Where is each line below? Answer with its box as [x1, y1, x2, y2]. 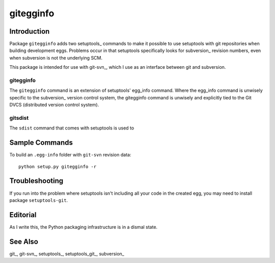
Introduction [9, 27, 50, 36]
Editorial [9, 211, 37, 219]
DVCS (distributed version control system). [9, 102, 99, 108]
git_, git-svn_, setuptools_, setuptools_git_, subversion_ [9, 250, 124, 257]
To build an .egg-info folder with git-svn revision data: [9, 152, 131, 158]
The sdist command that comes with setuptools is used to [9, 125, 134, 131]
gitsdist [9, 114, 29, 121]
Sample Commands [9, 138, 73, 147]
